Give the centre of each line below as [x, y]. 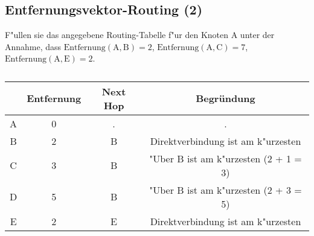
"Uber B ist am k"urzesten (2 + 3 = [226, 190]
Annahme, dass [33, 46]
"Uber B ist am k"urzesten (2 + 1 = [226, 158]
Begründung [226, 98]
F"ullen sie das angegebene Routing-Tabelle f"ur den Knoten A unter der [140, 35]
